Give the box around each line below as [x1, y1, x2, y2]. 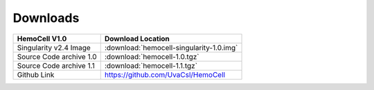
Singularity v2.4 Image [17, 43, 91, 52]
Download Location [104, 34, 170, 43]
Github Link [17, 69, 55, 79]
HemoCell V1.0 [17, 34, 67, 43]
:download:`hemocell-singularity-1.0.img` [104, 43, 238, 52]
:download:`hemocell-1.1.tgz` [104, 60, 197, 70]
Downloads [12, 10, 80, 25]
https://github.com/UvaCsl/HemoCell [104, 69, 225, 79]
